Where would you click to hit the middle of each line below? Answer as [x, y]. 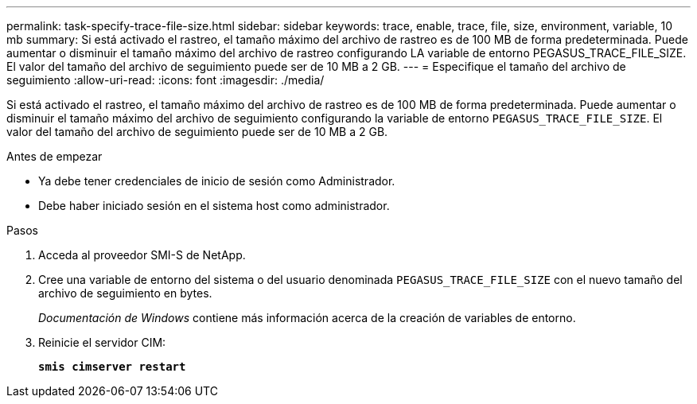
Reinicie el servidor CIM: [102, 342]
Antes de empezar [55, 156]
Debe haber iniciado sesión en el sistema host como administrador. [214, 206]
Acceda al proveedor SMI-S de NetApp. [142, 255]
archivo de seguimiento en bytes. [125, 293]
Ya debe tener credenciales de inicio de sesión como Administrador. [217, 181]
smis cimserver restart [112, 367]
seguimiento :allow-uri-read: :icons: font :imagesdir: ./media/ [165, 80]
